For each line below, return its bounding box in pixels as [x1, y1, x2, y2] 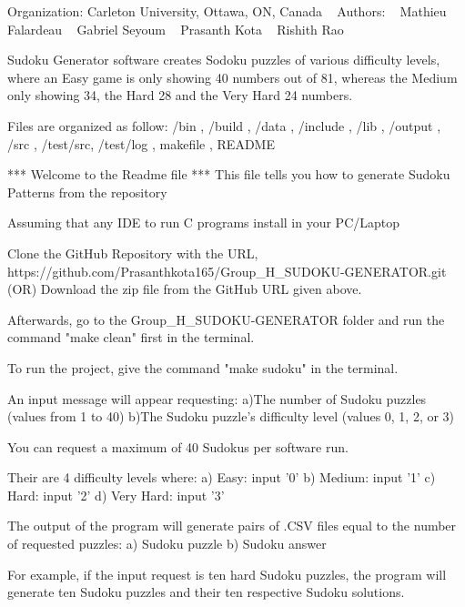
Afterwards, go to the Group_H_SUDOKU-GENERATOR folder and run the [7, 309, 445, 329]
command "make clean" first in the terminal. [7, 328, 255, 347]
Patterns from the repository [7, 182, 167, 201]
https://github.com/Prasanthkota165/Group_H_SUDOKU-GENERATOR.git [7, 261, 447, 280]
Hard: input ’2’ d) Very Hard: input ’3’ [7, 485, 225, 504]
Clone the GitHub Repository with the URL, [7, 243, 258, 262]
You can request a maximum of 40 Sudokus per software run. [7, 437, 349, 456]
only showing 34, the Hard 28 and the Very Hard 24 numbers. [7, 86, 353, 105]
